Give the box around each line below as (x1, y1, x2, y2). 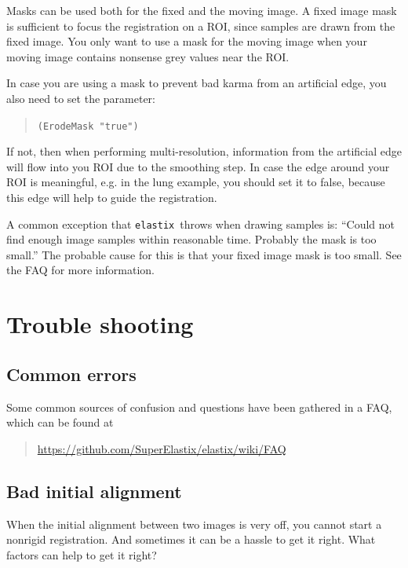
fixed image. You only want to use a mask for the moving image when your (6, 33, 367, 49)
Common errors (6, 361, 137, 386)
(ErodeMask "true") (37, 120, 139, 132)
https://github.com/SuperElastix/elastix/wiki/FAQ (37, 440, 286, 456)
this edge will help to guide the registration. (6, 189, 217, 205)
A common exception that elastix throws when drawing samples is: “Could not (6, 215, 395, 232)
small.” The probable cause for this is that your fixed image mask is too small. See (6, 246, 402, 262)
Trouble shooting (6, 308, 194, 340)
